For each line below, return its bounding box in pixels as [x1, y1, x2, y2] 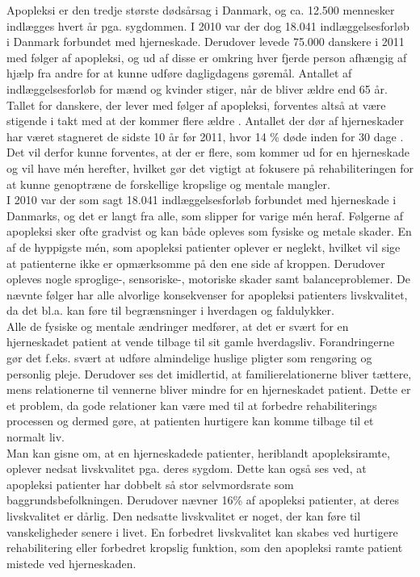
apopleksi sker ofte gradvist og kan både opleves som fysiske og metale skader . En [6, 223, 412, 240]
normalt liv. [6, 429, 65, 445]
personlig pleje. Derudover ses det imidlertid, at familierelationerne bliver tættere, [6, 365, 412, 382]
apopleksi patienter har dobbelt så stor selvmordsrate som [6, 475, 294, 492]
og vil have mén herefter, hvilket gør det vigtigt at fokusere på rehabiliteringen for [6, 159, 414, 176]
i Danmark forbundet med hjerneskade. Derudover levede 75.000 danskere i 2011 [6, 33, 405, 50]
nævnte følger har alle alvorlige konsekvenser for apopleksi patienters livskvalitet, [6, 286, 408, 303]
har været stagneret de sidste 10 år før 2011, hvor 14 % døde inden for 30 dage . [6, 128, 404, 144]
